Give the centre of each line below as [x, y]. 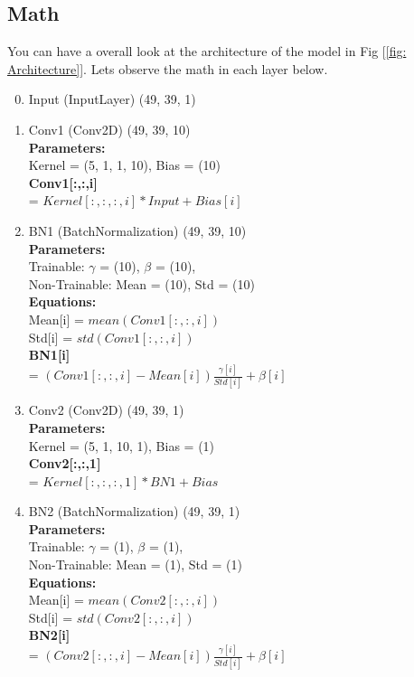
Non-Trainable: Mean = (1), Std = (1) [135, 564]
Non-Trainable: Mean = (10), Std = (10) [141, 283]
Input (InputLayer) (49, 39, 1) [112, 99]
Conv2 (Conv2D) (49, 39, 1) [106, 410]
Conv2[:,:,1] [65, 463]
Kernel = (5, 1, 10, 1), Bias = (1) [122, 445]
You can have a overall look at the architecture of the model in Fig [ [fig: [207, 51]
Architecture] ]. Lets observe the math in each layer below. [168, 68]
